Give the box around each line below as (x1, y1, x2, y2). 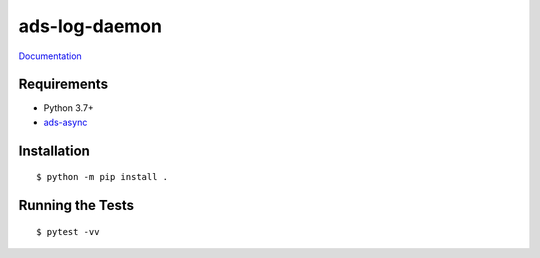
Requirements (18, 76, 109, 93)
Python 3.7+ (43, 102, 94, 114)
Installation (18, 142, 90, 159)
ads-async (43, 116, 88, 128)
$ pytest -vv (36, 226, 100, 237)
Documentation (18, 50, 82, 62)
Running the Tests (18, 197, 135, 214)
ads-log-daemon (18, 15, 162, 37)
